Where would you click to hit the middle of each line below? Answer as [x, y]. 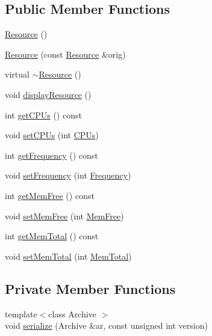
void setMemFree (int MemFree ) [64, 215]
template [21, 313]
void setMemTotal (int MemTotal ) [68, 256]
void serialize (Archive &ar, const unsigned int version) [106, 325]
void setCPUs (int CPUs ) [52, 135]
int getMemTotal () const [52, 236]
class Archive [72, 313]
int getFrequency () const [51, 155]
